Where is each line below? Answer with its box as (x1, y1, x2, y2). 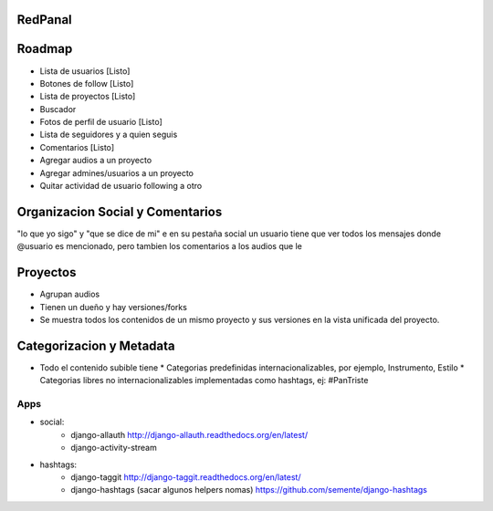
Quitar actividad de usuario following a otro (39, 181, 203, 192)
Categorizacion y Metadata (16, 338, 175, 353)
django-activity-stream (70, 443, 157, 454)
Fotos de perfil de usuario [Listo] (39, 117, 163, 128)
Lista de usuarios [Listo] (39, 65, 131, 77)
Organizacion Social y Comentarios (16, 203, 223, 219)
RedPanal (16, 12, 72, 27)
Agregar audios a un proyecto (39, 155, 152, 166)
